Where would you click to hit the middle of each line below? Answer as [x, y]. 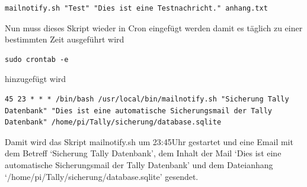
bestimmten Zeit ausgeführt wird [65, 39]
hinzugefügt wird [36, 79]
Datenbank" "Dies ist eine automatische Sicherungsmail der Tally [139, 111]
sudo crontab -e [37, 59]
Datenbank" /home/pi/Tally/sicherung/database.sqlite [113, 122]
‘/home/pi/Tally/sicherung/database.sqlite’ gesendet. [102, 176]
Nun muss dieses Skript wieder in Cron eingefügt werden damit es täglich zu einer [154, 27]
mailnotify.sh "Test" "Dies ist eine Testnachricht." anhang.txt [136, 8]
